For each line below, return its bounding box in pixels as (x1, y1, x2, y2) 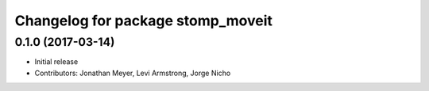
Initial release (34, 57, 79, 66)
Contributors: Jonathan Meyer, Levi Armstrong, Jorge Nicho (34, 68, 231, 78)
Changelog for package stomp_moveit (14, 12, 273, 29)
